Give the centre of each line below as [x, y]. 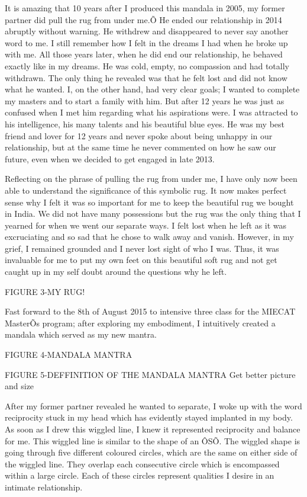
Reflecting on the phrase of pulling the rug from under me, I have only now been [151, 179]
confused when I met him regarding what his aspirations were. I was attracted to [151, 112]
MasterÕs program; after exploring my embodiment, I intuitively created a [140, 323]
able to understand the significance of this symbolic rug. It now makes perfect [146, 190]
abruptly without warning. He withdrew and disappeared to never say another [147, 31]
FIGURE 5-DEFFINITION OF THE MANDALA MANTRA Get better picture [150, 374]
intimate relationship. [44, 487]
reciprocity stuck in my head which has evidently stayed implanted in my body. [149, 417]
